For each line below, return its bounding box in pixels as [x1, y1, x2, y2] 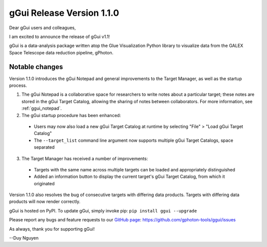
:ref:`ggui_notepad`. [21, 105, 62, 111]
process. [9, 82, 27, 88]
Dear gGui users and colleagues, [9, 25, 76, 31]
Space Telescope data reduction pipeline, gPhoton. [9, 49, 114, 55]
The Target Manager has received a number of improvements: [21, 156, 148, 162]
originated [34, 180, 55, 186]
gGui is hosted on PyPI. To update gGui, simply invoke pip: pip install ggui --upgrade [9, 207, 197, 213]
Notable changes [9, 62, 63, 71]
